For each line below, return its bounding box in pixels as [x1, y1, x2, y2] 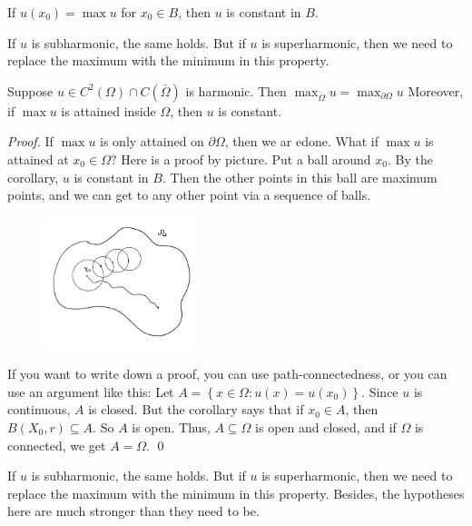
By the [395, 149, 433, 168]
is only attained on [100, 132, 204, 151]
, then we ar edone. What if [224, 132, 379, 151]
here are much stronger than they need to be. [7, 501, 260, 521]
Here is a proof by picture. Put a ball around [121, 149, 371, 168]
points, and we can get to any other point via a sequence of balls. [7, 185, 371, 204]
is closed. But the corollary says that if [88, 400, 304, 419]
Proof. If [7, 132, 54, 151]
